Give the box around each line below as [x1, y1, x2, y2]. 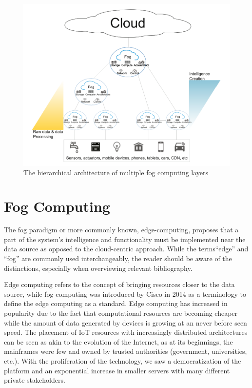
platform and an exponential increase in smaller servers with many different [4, 365, 230, 375]
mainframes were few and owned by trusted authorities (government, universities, [4, 346, 247, 356]
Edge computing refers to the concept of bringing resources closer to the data [4, 279, 235, 289]
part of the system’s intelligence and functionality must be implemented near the [4, 234, 246, 244]
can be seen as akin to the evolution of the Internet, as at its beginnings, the [4, 336, 233, 347]
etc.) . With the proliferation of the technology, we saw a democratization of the [4, 355, 241, 366]
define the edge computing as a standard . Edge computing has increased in [4, 298, 228, 308]
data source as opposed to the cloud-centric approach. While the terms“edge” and [4, 244, 249, 254]
